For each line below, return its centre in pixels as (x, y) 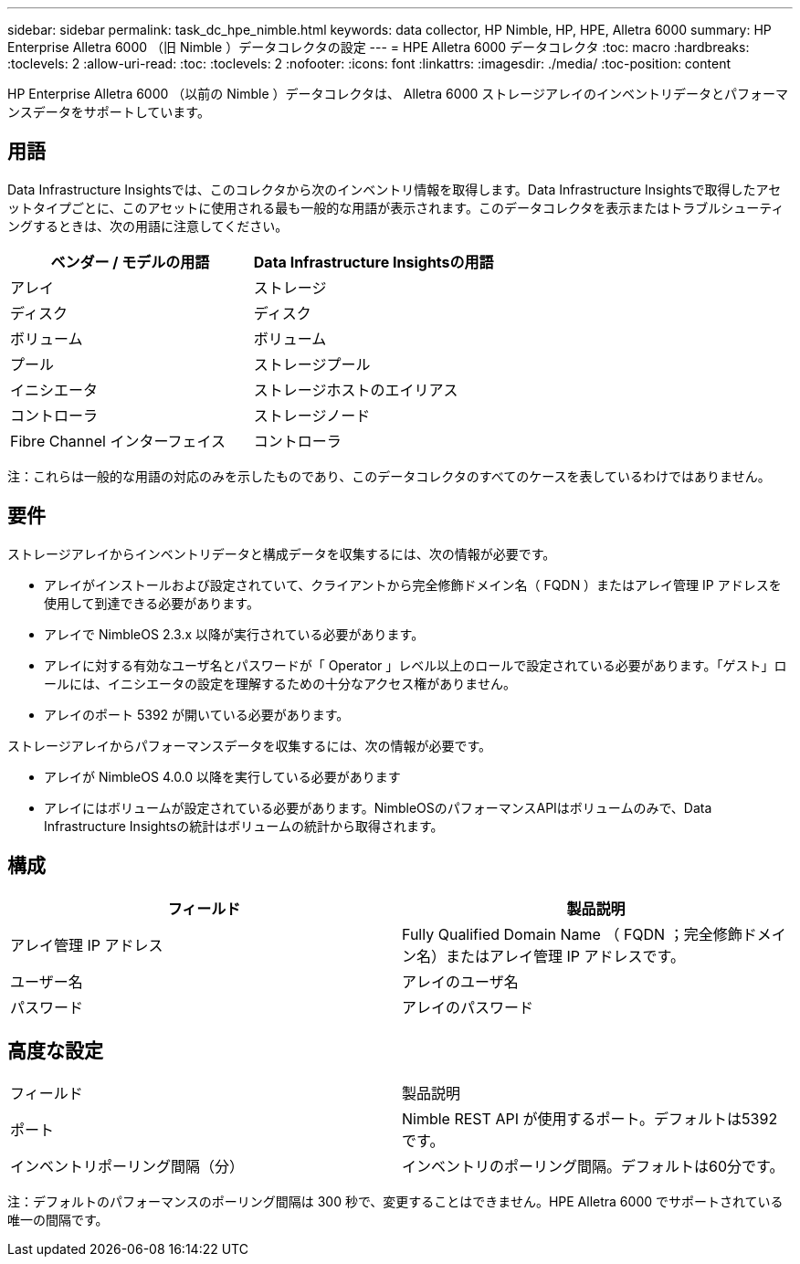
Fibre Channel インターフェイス (118, 441)
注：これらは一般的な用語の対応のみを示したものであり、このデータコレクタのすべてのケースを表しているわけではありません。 (389, 476)
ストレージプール (312, 364)
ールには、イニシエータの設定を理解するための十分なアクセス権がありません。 (280, 683)
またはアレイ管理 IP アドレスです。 (565, 956)
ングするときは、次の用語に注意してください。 (148, 226)
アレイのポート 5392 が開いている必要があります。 (197, 714)
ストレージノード (312, 415)
